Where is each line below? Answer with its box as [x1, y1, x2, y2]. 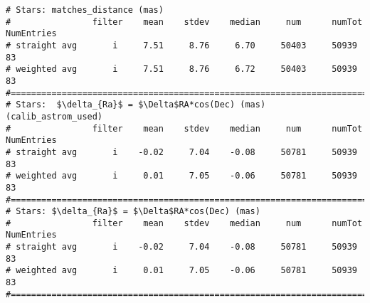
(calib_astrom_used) [6, 111, 103, 122]
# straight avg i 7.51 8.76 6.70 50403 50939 [6, 40, 357, 51]
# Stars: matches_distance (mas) [6, 5, 164, 15]
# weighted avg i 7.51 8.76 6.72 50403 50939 [6, 64, 357, 75]
